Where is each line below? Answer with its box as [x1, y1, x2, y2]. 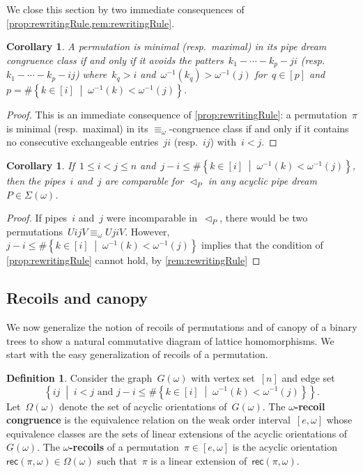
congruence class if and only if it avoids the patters [6, 52, 224, 67]
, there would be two [219, 210, 308, 225]
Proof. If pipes [6, 210, 68, 225]
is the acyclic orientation [232, 440, 338, 454]
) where [75, 67, 107, 82]
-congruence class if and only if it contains [169, 121, 349, 135]
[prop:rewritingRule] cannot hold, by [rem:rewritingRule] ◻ [6, 253, 261, 267]
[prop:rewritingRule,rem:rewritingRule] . [6, 15, 175, 30]
